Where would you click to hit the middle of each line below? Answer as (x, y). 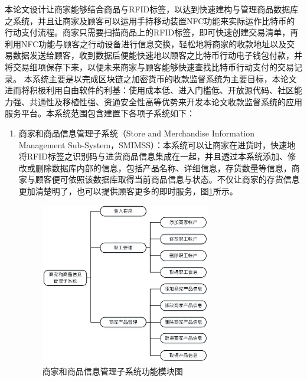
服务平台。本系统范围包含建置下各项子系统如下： (100, 113)
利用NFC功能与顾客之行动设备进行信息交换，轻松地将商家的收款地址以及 (146, 43)
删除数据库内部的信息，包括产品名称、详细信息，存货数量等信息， (163, 167)
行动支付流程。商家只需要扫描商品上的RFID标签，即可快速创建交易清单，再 (152, 32)
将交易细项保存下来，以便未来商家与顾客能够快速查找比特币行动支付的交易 (149, 66)
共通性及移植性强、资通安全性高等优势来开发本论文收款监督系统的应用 (166, 101)
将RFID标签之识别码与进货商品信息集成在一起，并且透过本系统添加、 (153, 156)
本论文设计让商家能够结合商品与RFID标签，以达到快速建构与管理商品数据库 (152, 9)
